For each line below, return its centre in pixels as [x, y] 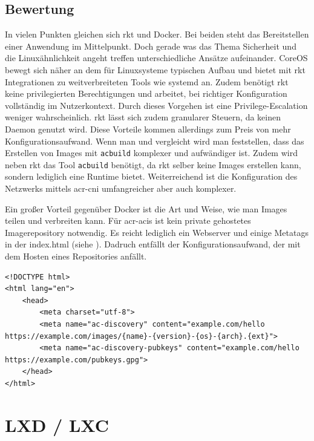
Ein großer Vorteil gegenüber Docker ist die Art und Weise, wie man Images [146, 208]
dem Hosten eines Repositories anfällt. [76, 256]
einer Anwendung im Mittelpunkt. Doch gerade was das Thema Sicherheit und [151, 46]
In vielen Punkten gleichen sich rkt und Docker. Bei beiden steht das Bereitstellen [157, 34]
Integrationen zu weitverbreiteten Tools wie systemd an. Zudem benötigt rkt [147, 81]
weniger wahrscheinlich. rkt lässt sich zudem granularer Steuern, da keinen [143, 117]
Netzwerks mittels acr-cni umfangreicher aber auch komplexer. [121, 188]
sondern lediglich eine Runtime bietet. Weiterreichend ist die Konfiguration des [151, 176]
